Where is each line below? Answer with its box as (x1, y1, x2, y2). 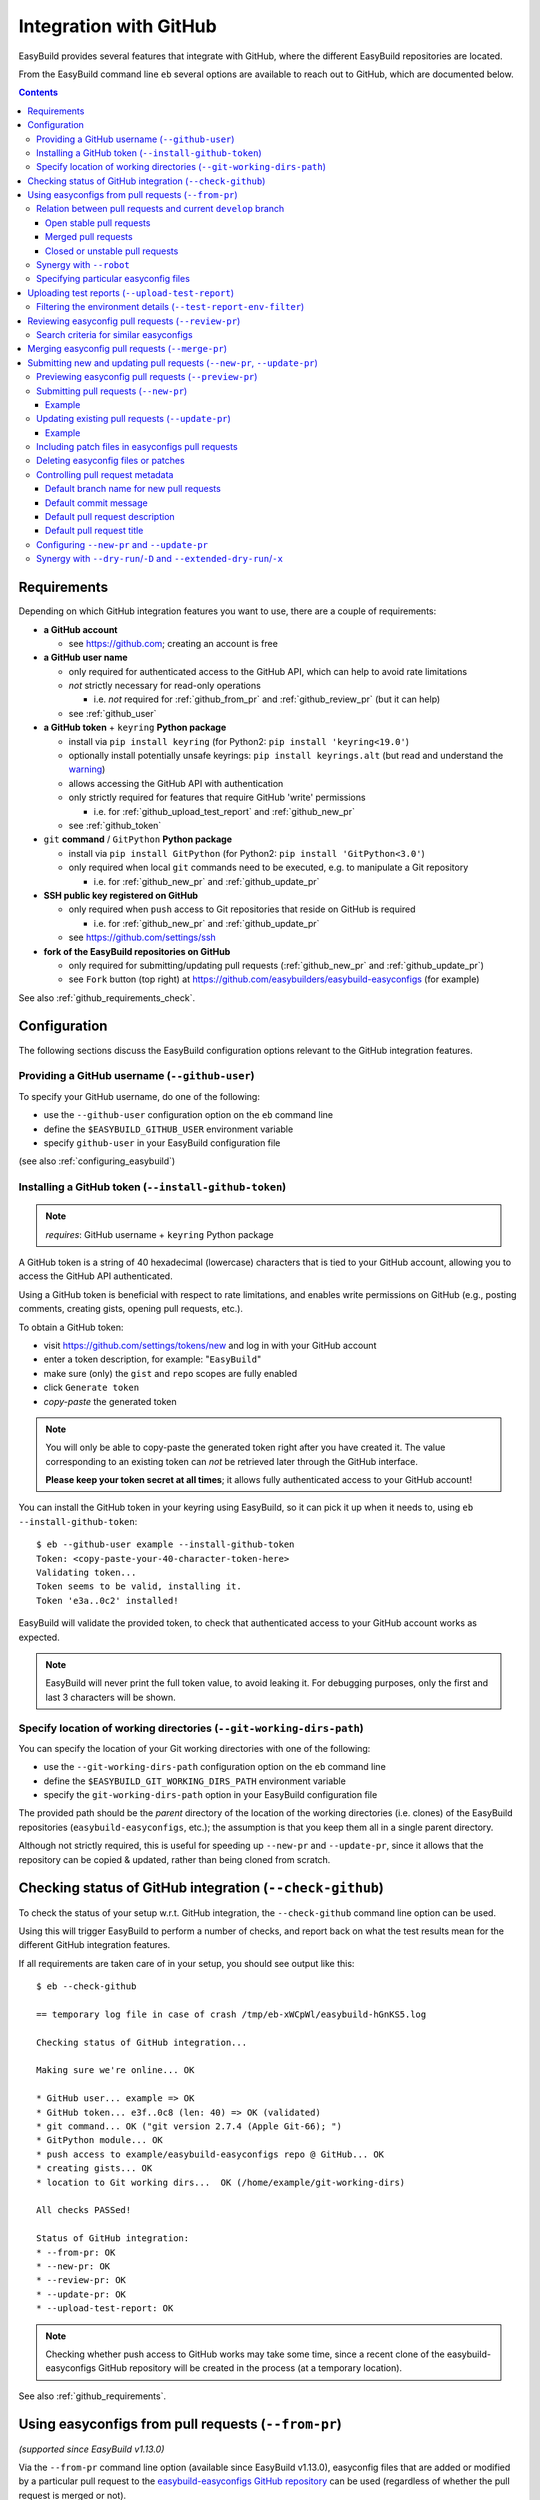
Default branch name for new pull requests (45, 483, 222, 495)
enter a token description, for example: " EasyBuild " (43, 1353, 262, 1365)
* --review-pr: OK (36, 2275, 127, 2286)
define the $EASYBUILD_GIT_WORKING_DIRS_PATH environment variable (43, 1775, 347, 1787)
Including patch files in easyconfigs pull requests (36, 441, 239, 453)
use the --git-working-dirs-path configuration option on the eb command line (43, 1761, 387, 1773)
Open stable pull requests (45, 216, 151, 229)
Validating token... (36, 1567, 137, 1579)
